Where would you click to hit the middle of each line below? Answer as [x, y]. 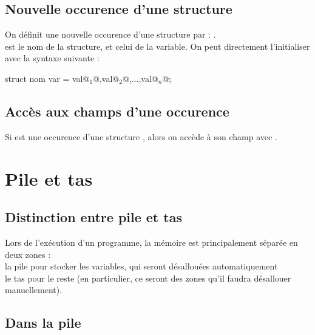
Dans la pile [43, 323]
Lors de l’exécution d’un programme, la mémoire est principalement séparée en [151, 242]
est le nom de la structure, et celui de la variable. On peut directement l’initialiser [157, 46]
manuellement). [34, 290]
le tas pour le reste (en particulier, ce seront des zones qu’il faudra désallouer [148, 278]
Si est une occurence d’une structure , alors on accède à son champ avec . [141, 136]
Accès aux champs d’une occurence [117, 111]
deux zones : [28, 254]
